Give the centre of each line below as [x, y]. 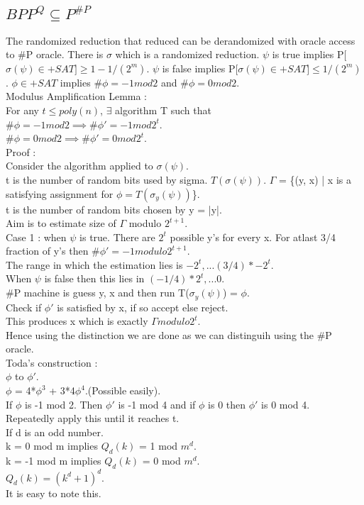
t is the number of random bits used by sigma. [107, 179]
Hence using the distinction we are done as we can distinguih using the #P [169, 334]
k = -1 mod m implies [54, 461]
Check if [24, 307]
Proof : [21, 151]
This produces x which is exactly [77, 321]
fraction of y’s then [47, 251]
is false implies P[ [200, 68]
